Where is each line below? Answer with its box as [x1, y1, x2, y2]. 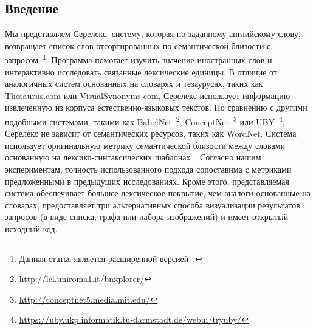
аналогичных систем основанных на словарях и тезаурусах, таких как [5, 77, 263, 90]
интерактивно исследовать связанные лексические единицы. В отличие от [5, 65, 277, 78]
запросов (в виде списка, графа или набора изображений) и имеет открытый [5, 210, 289, 223]
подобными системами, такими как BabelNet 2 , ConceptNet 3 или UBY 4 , [5, 114, 285, 128]
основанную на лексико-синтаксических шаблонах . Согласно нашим [5, 151, 261, 163]
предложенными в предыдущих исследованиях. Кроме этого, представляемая [5, 174, 289, 187]
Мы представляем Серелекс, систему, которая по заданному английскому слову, [5, 27, 301, 40]
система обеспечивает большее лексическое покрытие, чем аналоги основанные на [5, 187, 311, 199]
